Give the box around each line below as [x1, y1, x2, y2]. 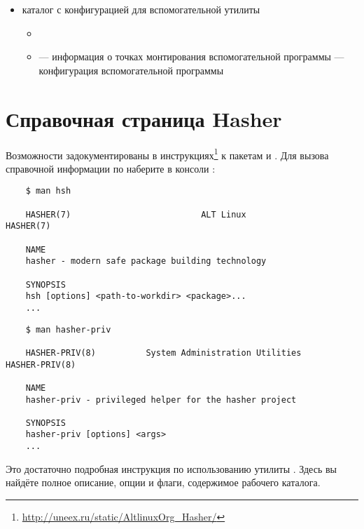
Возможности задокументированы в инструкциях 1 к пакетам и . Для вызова [6, 145, 329, 162]
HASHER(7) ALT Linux [25, 209, 246, 220]
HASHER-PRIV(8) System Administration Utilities [25, 347, 302, 358]
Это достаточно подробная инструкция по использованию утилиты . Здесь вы [6, 461, 337, 476]
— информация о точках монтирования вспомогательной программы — [38, 49, 344, 64]
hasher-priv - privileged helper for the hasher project [25, 394, 297, 405]
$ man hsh [25, 186, 71, 196]
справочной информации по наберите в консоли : [6, 161, 216, 175]
